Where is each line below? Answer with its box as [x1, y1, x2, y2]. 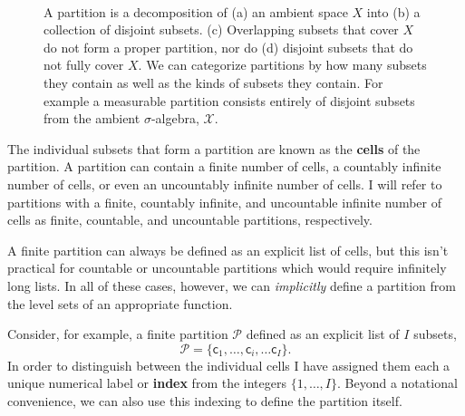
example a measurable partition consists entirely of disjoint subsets [44, 91, 415, 110]
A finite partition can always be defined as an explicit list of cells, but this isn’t [7, 240, 449, 259]
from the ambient [44, 109, 140, 128]
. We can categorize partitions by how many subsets [138, 55, 427, 74]
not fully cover [44, 55, 124, 74]
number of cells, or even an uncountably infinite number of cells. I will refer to [7, 174, 442, 193]
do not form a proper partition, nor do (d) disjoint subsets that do [44, 37, 413, 56]
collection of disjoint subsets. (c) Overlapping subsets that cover [44, 20, 399, 39]
